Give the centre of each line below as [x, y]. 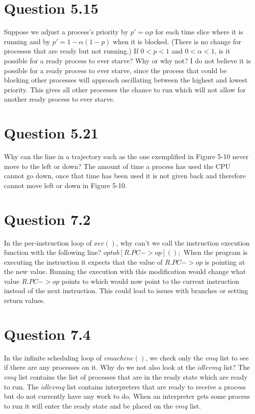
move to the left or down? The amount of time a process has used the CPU [117, 166]
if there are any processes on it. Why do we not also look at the [100, 367]
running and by [27, 41]
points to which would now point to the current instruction [150, 281]
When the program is [216, 252]
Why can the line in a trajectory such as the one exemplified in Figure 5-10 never [126, 156]
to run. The [21, 386]
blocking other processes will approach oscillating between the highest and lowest [126, 80]
